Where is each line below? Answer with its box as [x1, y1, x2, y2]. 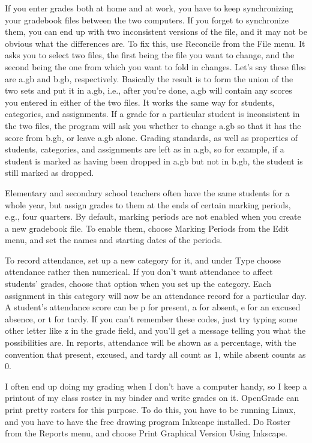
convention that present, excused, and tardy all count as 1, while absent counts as [5, 348, 306, 360]
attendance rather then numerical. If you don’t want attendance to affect [5, 265, 273, 278]
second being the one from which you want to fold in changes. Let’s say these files [5, 60, 306, 73]
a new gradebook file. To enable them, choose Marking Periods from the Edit [5, 221, 289, 234]
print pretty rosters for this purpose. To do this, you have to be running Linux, [5, 403, 296, 415]
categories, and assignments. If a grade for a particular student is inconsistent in [5, 107, 300, 120]
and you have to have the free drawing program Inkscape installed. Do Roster [5, 415, 291, 427]
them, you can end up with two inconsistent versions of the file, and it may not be [5, 25, 307, 38]
